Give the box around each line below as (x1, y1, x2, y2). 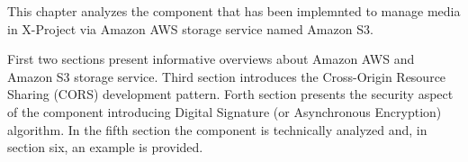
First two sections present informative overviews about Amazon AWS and (7, 49, 415, 68)
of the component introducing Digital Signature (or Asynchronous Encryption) (7, 102, 442, 121)
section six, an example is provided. (7, 138, 203, 157)
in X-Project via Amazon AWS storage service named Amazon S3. (7, 19, 373, 38)
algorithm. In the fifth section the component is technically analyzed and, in (7, 120, 427, 139)
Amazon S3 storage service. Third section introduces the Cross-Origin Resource (7, 67, 446, 85)
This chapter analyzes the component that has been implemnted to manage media (7, 2, 461, 20)
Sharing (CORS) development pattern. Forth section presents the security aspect (7, 85, 454, 103)
